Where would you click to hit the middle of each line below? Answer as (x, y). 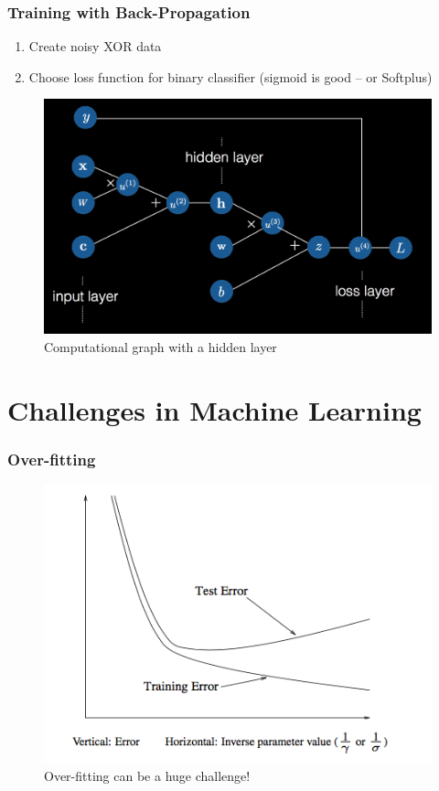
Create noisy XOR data (95, 46)
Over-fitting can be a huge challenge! (147, 775)
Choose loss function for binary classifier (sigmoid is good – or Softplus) (230, 76)
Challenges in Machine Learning (214, 409)
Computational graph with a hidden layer (161, 346)
